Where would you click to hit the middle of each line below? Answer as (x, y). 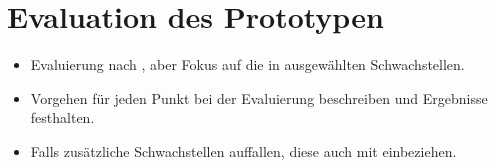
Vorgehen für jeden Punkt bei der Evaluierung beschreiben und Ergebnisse (259, 97)
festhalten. (62, 117)
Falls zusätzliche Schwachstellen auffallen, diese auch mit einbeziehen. (243, 150)
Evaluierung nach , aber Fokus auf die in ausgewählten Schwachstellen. (247, 64)
